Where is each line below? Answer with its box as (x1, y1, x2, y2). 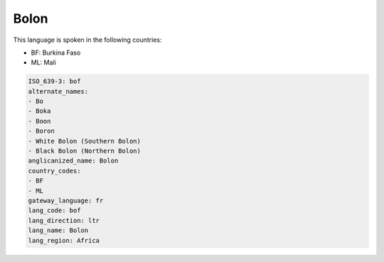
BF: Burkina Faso (31, 48, 81, 57)
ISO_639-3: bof (28, 77, 81, 85)
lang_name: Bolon (28, 226, 89, 234)
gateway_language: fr (28, 197, 104, 204)
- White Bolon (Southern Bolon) (28, 137, 142, 145)
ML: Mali (31, 58, 56, 67)
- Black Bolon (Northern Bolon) (28, 147, 142, 155)
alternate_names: (28, 87, 89, 95)
